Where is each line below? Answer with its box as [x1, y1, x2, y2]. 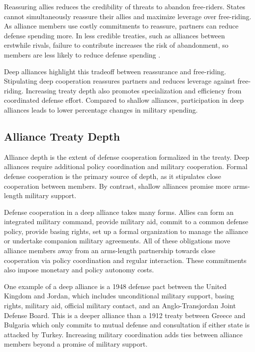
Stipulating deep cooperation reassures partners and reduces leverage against [4, 76, 235, 86]
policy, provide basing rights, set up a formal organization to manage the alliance [4, 226, 249, 236]
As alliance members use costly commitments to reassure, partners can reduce [4, 21, 239, 31]
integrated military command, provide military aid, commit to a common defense [4, 216, 249, 227]
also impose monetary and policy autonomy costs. [4, 264, 154, 275]
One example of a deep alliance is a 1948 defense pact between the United [4, 281, 227, 291]
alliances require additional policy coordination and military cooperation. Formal [4, 161, 248, 172]
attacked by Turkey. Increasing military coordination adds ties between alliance [4, 329, 243, 339]
